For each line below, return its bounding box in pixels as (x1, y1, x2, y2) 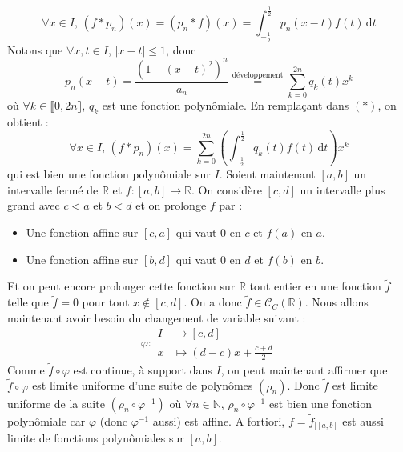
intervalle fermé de (7, 181, 99, 198)
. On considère (191, 181, 262, 198)
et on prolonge (135, 197, 207, 214)
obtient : (7, 114, 49, 130)
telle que (7, 294, 49, 310)
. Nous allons (304, 294, 369, 310)
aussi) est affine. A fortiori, (152, 412, 285, 429)
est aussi (342, 412, 384, 429)
